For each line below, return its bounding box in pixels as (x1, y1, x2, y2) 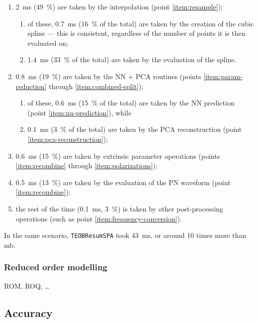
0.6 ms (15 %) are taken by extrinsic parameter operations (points (15, 150, 220, 161)
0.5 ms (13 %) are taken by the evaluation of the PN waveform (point (15, 177, 231, 187)
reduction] (15, 81, 47, 91)
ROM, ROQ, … (4, 280, 50, 291)
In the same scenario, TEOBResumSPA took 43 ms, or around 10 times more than (4, 230, 247, 240)
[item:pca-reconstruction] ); (27, 133, 108, 144)
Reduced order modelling (4, 261, 107, 273)
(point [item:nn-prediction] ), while (27, 107, 132, 117)
